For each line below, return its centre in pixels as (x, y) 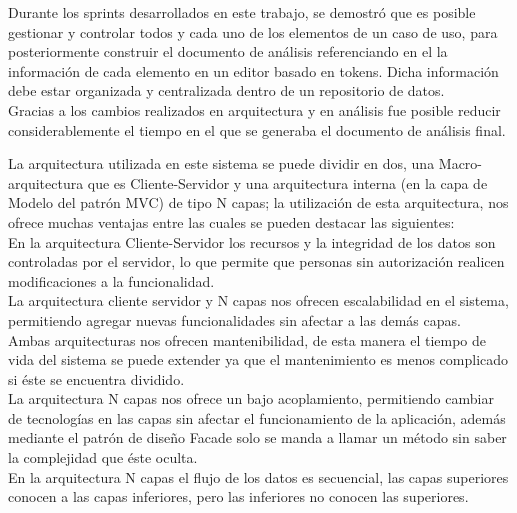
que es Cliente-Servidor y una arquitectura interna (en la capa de (287, 182)
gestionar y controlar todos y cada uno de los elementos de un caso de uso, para (253, 31)
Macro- (460, 163)
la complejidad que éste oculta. (103, 457)
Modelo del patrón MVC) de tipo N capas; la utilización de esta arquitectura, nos (258, 202)
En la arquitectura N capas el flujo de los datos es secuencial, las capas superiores (258, 476)
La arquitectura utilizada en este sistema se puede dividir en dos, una (221, 163)
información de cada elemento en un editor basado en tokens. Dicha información (253, 70)
